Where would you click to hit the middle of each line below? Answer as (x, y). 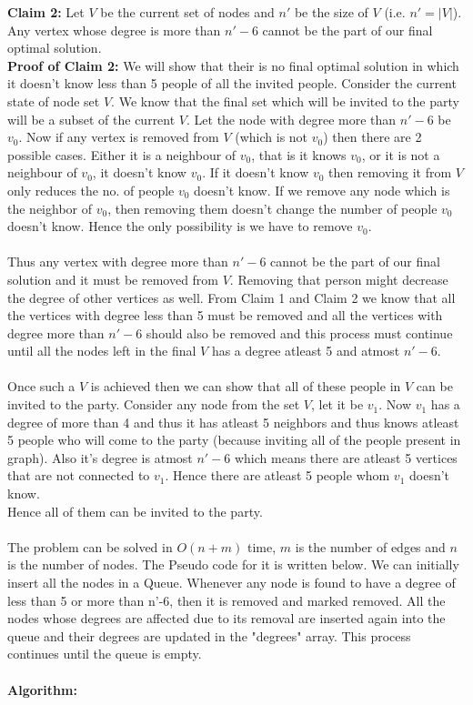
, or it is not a (401, 154)
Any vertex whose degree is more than (114, 30)
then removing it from (390, 172)
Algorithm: (42, 689)
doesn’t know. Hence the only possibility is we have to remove (180, 226)
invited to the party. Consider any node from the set (154, 404)
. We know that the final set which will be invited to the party (285, 101)
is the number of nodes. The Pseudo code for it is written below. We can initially (233, 564)
